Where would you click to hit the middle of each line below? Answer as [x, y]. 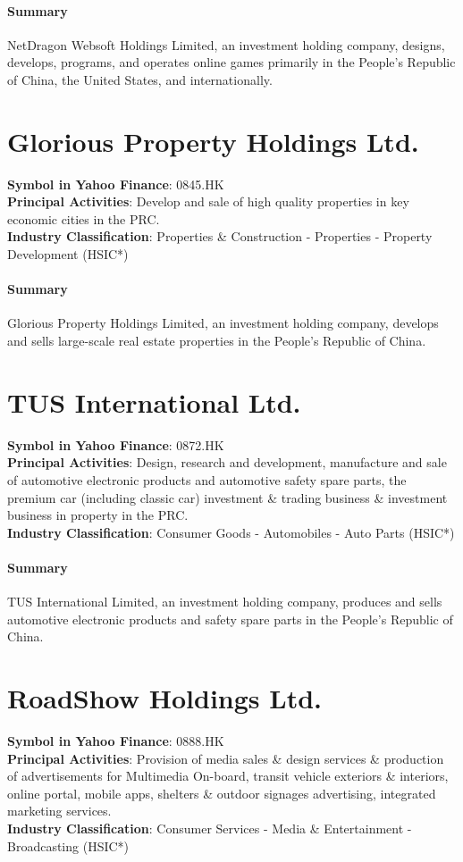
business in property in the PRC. [98, 515]
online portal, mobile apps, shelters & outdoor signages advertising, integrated [222, 793]
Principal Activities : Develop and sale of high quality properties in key [208, 201]
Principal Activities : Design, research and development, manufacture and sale [227, 462]
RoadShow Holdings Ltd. [164, 698]
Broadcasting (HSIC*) [68, 845]
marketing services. [59, 811]
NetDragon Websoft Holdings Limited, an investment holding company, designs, [226, 44]
